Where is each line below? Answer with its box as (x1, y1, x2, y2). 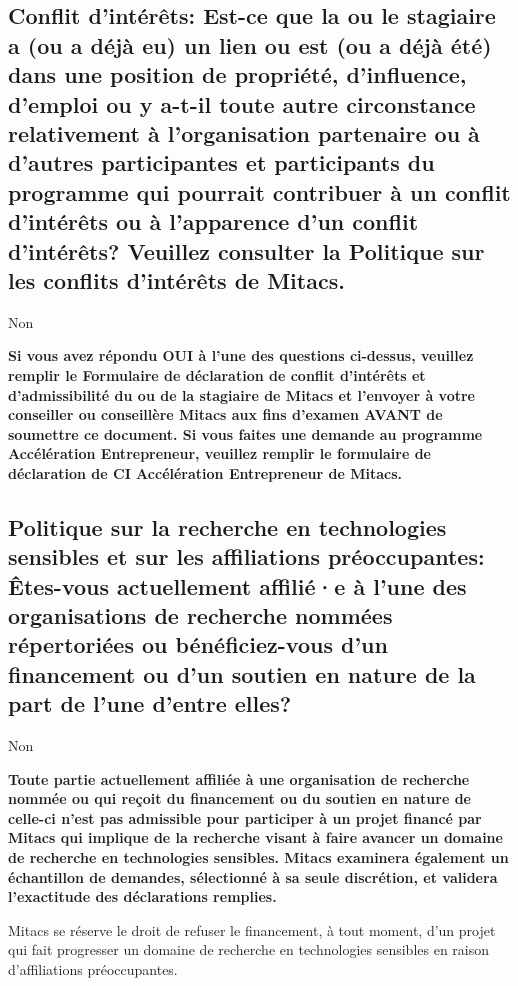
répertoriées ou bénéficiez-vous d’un (8, 629, 388, 660)
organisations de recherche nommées (8, 600, 393, 631)
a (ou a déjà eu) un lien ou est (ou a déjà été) (8, 29, 492, 60)
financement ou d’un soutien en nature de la (8, 658, 476, 689)
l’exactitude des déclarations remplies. (8, 886, 277, 907)
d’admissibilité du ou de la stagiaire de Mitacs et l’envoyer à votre (8, 384, 475, 405)
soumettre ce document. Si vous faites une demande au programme (8, 423, 483, 444)
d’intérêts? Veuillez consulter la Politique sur (8, 235, 485, 266)
